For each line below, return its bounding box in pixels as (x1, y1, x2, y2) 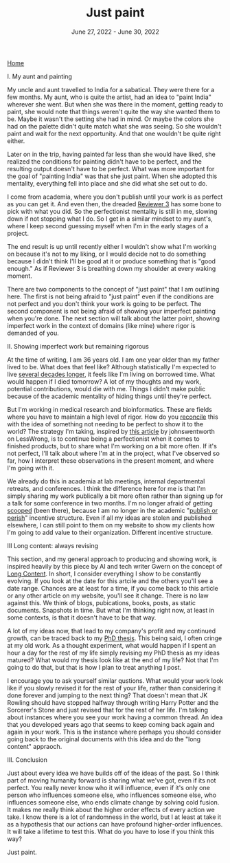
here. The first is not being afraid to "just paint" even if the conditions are (7, 292, 214, 301)
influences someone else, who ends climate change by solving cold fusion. (7, 798, 220, 806)
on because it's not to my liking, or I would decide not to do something (7, 250, 207, 258)
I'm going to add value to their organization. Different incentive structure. (7, 528, 214, 536)
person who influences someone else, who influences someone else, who (7, 791, 217, 799)
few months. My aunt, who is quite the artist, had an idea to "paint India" (7, 93, 211, 101)
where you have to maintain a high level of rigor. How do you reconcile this (7, 413, 218, 421)
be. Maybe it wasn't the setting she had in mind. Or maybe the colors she (7, 115, 214, 123)
